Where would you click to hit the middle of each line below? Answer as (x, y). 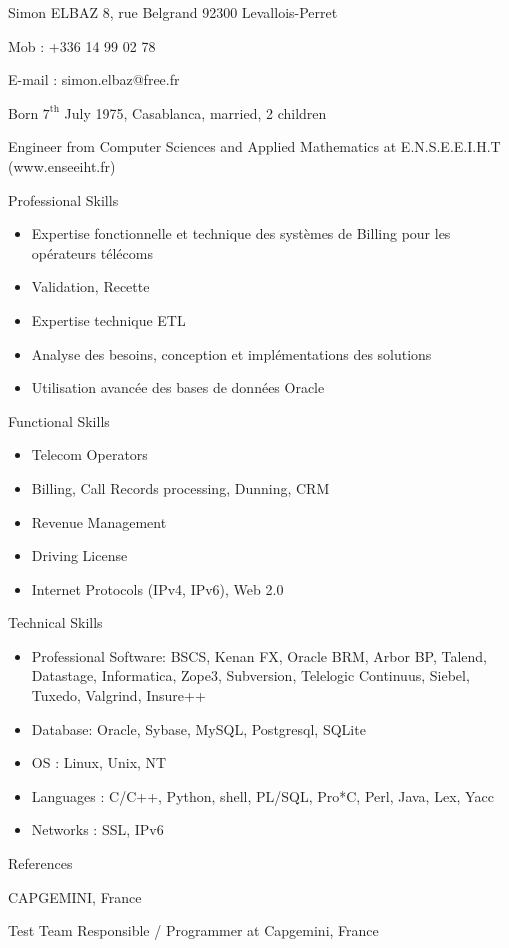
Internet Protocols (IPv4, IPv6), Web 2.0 (157, 588)
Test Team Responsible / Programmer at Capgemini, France (193, 930)
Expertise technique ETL (108, 319)
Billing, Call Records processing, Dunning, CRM (180, 487)
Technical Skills (55, 622)
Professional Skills (63, 199)
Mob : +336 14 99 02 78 (82, 45)
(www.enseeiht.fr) (62, 165)
